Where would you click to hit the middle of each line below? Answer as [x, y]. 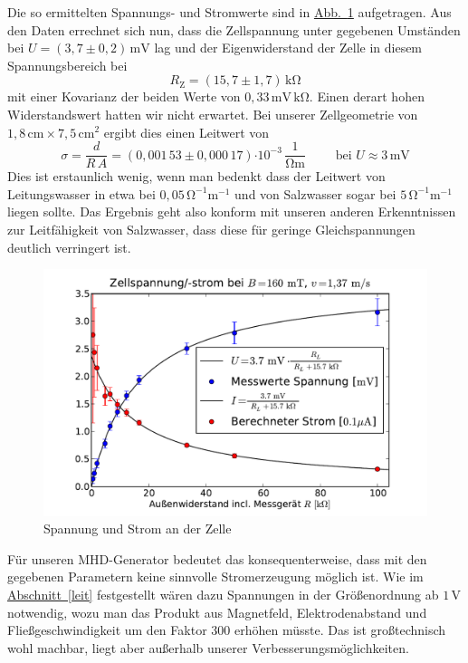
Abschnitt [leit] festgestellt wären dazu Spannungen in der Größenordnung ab [223, 595]
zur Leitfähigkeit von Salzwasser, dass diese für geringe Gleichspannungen [211, 229]
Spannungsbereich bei [67, 65]
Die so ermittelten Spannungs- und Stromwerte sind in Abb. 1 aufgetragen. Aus [229, 12]
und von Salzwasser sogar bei [315, 193]
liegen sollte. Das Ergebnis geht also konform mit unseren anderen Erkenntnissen [232, 211]
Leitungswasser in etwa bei [81, 193]
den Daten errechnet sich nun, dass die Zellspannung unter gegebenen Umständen [234, 29]
